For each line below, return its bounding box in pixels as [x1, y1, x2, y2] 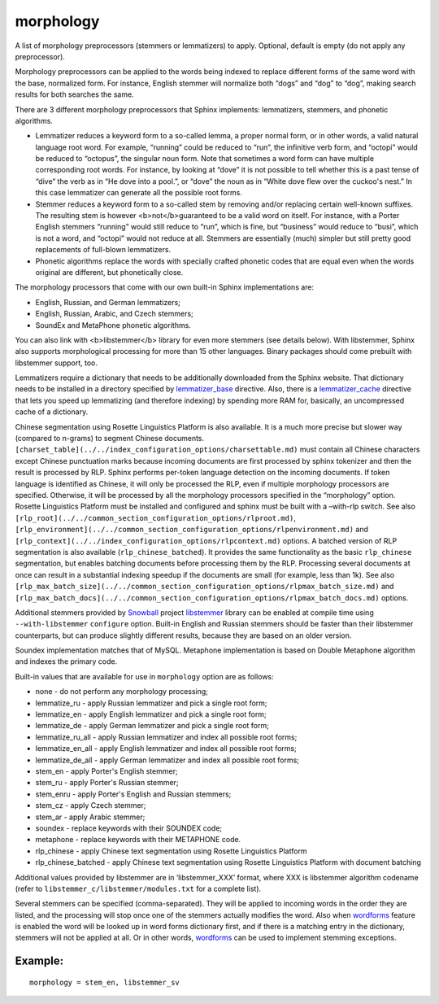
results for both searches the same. [15, 89, 134, 99]
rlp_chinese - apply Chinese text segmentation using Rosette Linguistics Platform [35, 846, 308, 856]
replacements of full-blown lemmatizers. [35, 245, 171, 255]
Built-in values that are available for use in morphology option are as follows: [15, 671, 274, 681]
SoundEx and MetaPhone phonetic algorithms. [35, 320, 191, 330]
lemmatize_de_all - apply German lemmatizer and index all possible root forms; [35, 755, 300, 765]
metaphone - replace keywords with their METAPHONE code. [35, 835, 241, 845]
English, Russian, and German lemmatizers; [35, 297, 180, 307]
